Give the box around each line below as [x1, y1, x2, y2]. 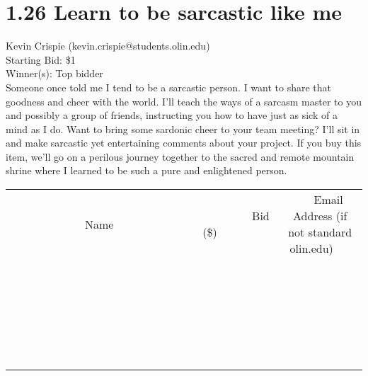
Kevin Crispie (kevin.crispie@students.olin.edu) [6, 38, 210, 53]
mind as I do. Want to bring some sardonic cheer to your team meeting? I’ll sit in [6, 121, 360, 136]
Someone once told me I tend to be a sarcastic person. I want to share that [6, 79, 332, 94]
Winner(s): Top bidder [6, 66, 103, 81]
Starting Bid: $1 [6, 52, 76, 67]
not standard [288, 224, 352, 241]
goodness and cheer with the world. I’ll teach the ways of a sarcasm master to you [6, 93, 362, 108]
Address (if [293, 207, 347, 224]
